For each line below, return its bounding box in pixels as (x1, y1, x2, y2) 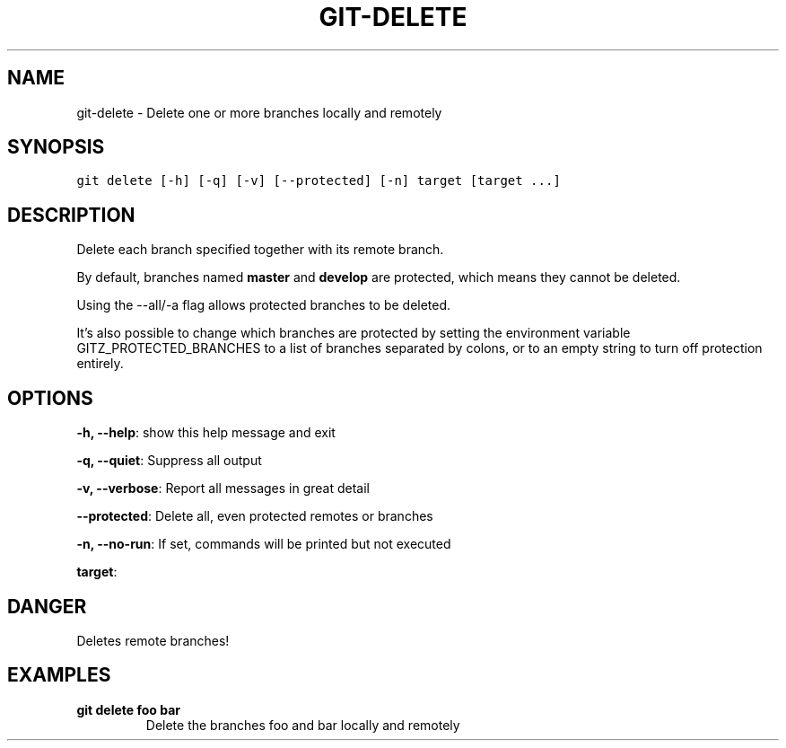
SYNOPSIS (7, 136, 105, 159)
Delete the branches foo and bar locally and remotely (145, 717, 460, 733)
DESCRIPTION (7, 203, 135, 226)
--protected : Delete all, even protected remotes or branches (76, 508, 433, 524)
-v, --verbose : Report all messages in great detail (76, 480, 371, 497)
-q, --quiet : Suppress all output (76, 453, 262, 469)
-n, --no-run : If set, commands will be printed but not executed (76, 536, 451, 552)
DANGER (7, 594, 87, 618)
